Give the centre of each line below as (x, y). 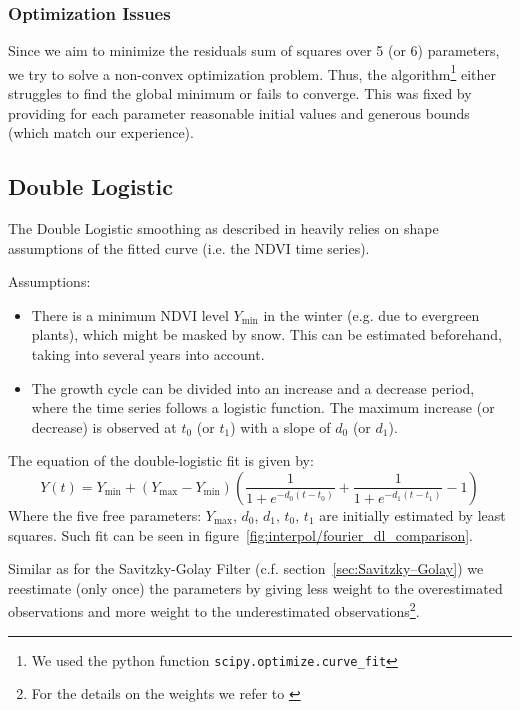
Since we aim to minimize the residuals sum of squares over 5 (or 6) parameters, (254, 50)
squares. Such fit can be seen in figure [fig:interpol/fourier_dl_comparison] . (240, 534)
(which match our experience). (101, 132)
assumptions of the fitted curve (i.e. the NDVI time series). (189, 247)
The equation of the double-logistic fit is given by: (161, 460)
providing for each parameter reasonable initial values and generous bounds (239, 112)
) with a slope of (280, 426)
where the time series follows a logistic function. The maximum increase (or (263, 407)
